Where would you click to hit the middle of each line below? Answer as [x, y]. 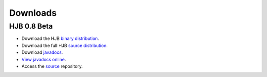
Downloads [33, 13]
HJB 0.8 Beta [31, 26]
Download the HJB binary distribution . [60, 38]
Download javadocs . [42, 52]
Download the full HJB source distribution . [65, 45]
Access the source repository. [52, 66]
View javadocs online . [44, 59]
